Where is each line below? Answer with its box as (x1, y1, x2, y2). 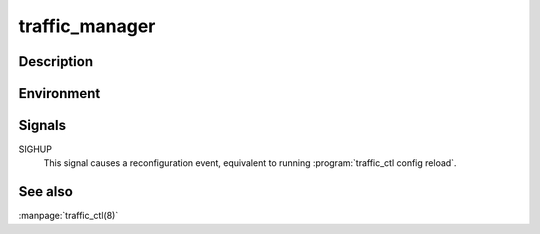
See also (18, 183, 74, 200)
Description (18, 53, 94, 70)
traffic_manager (18, 15, 156, 37)
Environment (18, 85, 101, 102)
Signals (18, 117, 67, 134)
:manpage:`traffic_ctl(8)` (18, 210, 119, 222)
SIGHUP (18, 143, 52, 155)
